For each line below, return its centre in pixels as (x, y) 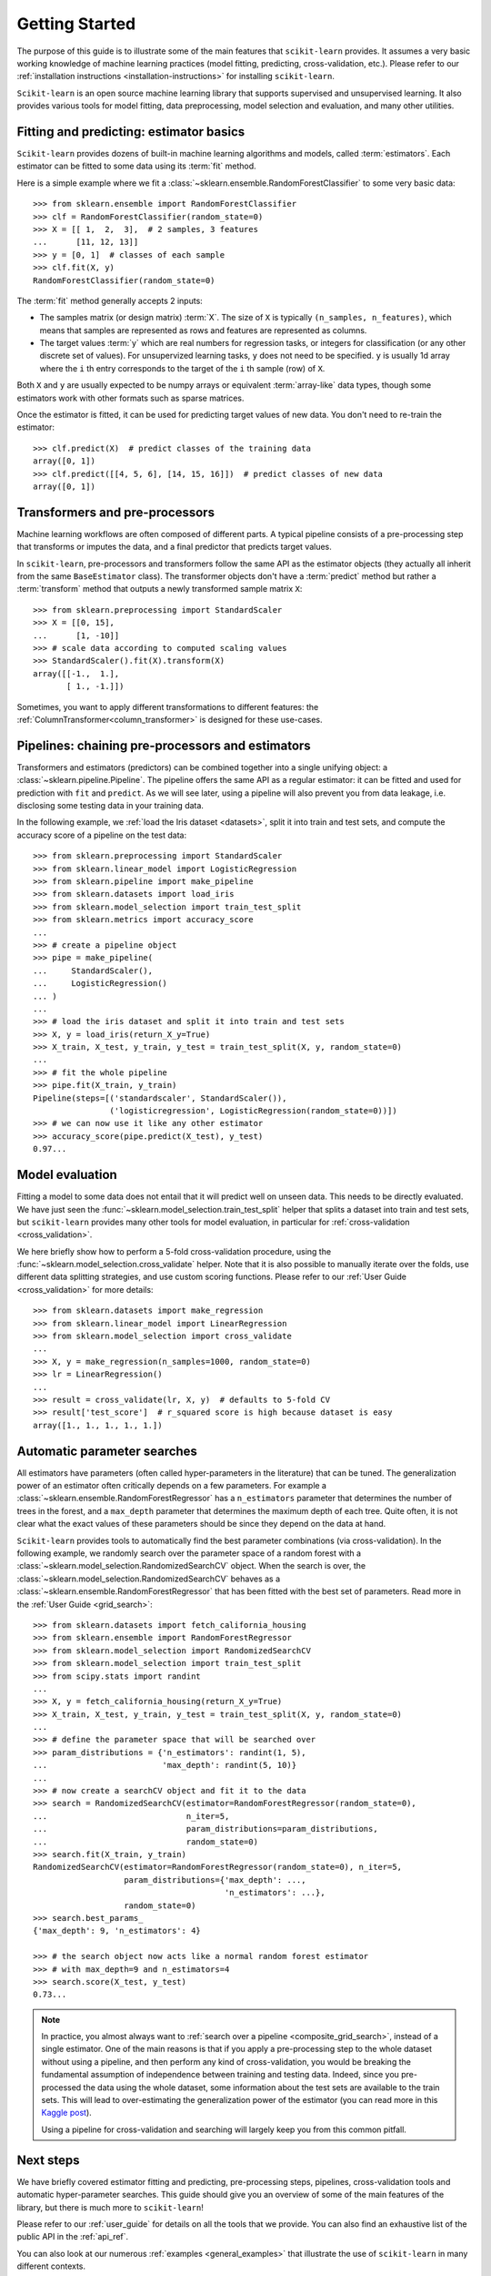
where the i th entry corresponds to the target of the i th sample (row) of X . (182, 368)
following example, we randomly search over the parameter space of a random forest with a (189, 1553)
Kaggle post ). (67, 2113)
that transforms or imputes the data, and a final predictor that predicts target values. (174, 547)
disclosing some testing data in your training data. (110, 806)
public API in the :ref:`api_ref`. (73, 2237)
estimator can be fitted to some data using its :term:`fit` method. (136, 166)
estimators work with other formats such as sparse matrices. (130, 398)
